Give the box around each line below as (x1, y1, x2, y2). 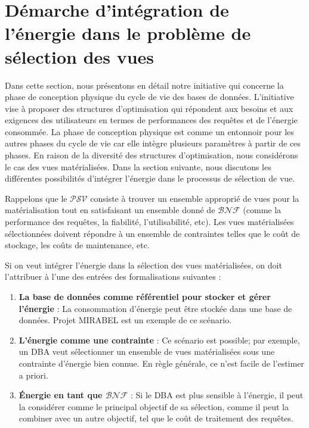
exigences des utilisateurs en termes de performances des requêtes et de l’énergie (5, 114, 298, 126)
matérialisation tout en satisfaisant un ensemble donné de (5, 204, 215, 216)
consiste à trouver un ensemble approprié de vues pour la (90, 192, 299, 204)
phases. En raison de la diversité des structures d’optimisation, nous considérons (5, 149, 298, 161)
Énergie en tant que (18, 389, 103, 401)
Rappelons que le (5, 192, 67, 204)
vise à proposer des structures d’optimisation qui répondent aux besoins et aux (5, 102, 293, 114)
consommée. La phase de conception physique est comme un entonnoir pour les (5, 125, 294, 138)
